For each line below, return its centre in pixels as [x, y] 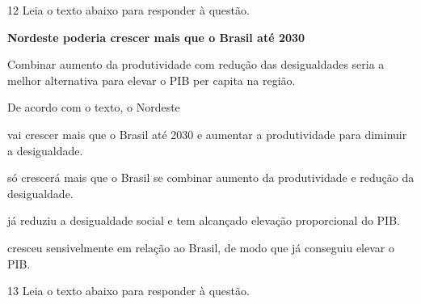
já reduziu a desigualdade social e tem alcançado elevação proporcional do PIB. [204, 220]
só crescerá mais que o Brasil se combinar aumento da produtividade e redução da [211, 177]
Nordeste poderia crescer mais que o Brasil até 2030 [156, 37]
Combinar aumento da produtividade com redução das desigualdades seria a [196, 64]
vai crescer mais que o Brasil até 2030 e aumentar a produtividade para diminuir [207, 134]
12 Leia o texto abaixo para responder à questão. [128, 10]
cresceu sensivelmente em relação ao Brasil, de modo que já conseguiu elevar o [201, 247]
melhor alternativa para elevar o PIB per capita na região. [152, 80]
